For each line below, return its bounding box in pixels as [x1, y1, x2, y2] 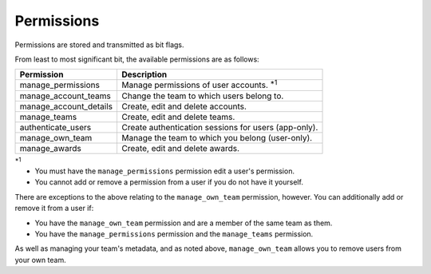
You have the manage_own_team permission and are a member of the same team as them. [34, 218, 333, 228]
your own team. [14, 255, 67, 264]
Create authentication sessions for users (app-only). [121, 121, 318, 133]
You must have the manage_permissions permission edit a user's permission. [34, 166, 295, 176]
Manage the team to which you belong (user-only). [121, 132, 313, 143]
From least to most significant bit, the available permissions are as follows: [14, 54, 259, 64]
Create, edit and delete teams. [121, 111, 235, 122]
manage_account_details [19, 101, 113, 112]
